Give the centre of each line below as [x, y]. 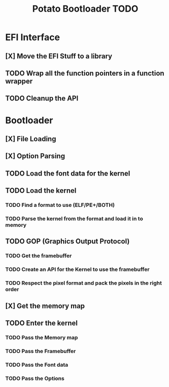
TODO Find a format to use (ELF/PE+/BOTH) [60, 205]
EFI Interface [32, 37]
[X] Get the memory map [45, 306]
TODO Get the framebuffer [39, 256]
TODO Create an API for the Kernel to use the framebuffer [77, 269]
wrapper [19, 81]
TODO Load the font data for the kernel [68, 173]
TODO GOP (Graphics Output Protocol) [67, 241]
